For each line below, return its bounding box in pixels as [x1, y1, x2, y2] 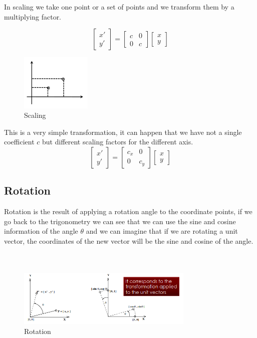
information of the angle [4, 226, 78, 236]
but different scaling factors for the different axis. [42, 136, 193, 147]
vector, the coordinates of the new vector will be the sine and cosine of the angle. [4, 235, 253, 246]
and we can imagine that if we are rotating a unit [86, 226, 238, 236]
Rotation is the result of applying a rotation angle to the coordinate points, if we [4, 206, 252, 217]
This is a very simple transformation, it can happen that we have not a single [4, 126, 242, 137]
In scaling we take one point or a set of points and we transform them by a [4, 2, 234, 12]
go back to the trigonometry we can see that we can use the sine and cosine [4, 216, 236, 226]
